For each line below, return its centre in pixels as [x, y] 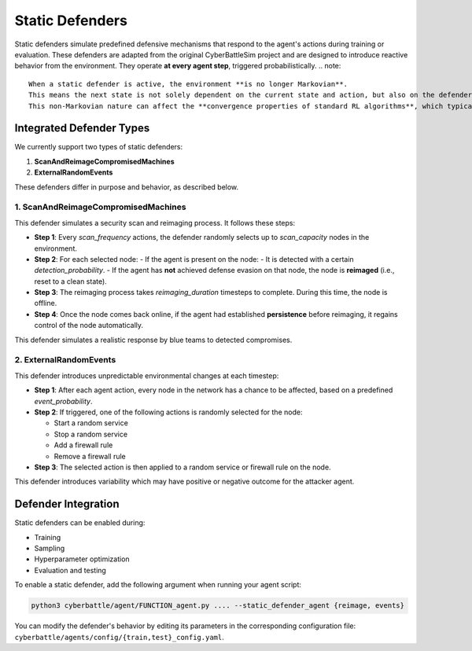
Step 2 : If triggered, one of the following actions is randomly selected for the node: [168, 412]
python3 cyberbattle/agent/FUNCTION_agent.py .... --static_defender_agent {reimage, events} [218, 606]
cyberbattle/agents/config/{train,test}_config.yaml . [119, 637]
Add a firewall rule [83, 445]
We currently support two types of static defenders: [99, 147]
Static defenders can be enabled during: [80, 523]
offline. [46, 303]
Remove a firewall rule [90, 456]
